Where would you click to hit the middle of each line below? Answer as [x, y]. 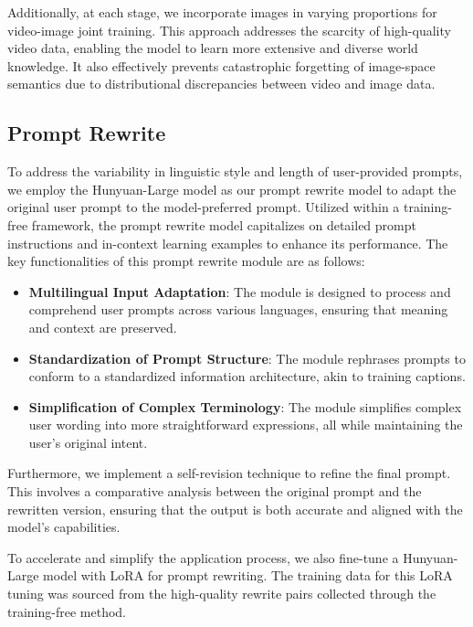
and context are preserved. [103, 327]
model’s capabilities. [64, 527]
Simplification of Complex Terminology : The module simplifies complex [245, 406]
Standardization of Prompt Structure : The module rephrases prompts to [247, 358]
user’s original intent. [88, 442]
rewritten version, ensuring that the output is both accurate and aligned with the [235, 509]
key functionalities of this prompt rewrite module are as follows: [186, 261]
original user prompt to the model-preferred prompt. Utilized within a [204, 207]
